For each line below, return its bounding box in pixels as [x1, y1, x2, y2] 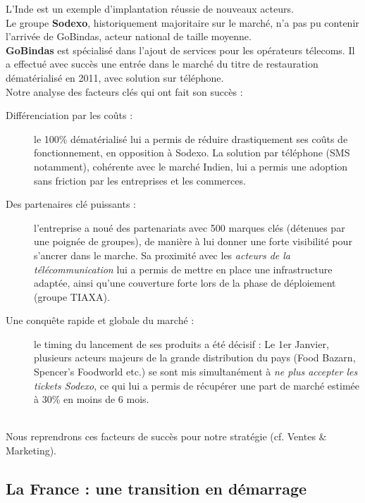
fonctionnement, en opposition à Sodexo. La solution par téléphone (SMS [34, 145, 350, 160]
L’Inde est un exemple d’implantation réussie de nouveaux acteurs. [6, 1, 294, 15]
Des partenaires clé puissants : [6, 197, 136, 211]
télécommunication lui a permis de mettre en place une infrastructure [34, 261, 333, 276]
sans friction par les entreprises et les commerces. [34, 173, 246, 187]
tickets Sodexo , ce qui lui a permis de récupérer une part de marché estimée [34, 378, 359, 392]
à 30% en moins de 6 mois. [34, 392, 149, 406]
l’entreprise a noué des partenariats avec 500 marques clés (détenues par [34, 220, 345, 235]
